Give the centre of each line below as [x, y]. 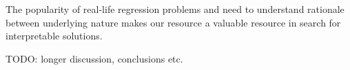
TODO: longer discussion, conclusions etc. [94, 58]
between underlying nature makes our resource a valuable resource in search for [173, 22]
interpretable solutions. [54, 36]
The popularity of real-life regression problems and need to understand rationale [175, 9]
